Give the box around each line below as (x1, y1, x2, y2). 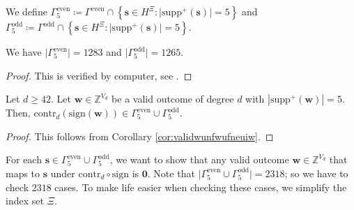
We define (6, 4, 47, 18)
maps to (6, 165, 40, 180)
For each (6, 152, 42, 167)
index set (6, 193, 44, 208)
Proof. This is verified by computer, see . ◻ (6, 68, 192, 82)
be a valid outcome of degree (111, 91, 234, 106)
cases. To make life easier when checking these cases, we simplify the (54, 179, 347, 194)
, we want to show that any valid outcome (109, 152, 289, 167)
